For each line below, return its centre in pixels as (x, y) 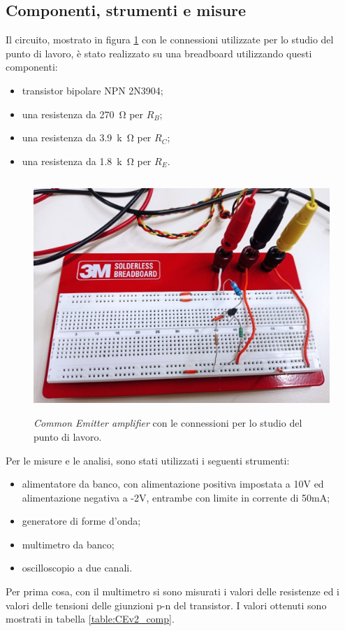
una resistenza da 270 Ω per (83, 114)
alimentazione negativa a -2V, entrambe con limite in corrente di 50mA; (176, 497)
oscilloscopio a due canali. (77, 568)
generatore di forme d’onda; (81, 521)
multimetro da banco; (68, 544)
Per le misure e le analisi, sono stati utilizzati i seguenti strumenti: (148, 460)
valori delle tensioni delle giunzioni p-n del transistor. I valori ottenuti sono (166, 605)
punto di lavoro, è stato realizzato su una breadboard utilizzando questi (159, 53)
